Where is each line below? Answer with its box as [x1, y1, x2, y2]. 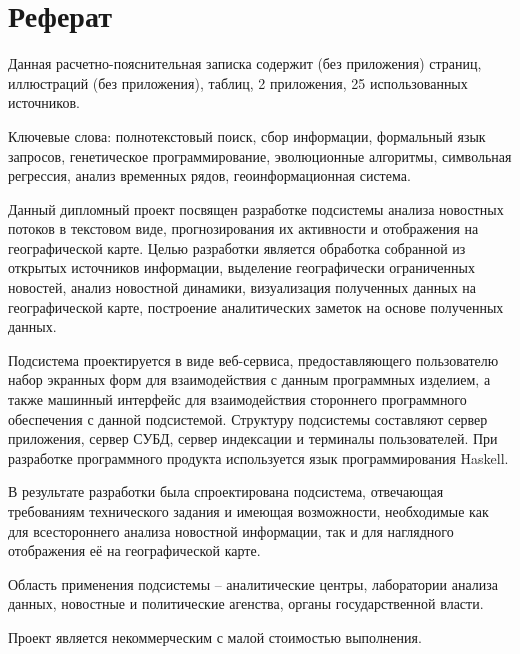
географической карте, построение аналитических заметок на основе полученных [8, 296, 504, 317]
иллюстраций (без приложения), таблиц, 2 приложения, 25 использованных [8, 72, 468, 93]
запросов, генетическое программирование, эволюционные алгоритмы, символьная [8, 145, 512, 166]
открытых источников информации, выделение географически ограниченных [8, 257, 475, 278]
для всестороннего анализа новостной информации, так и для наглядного [8, 520, 454, 541]
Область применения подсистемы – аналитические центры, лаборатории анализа [8, 573, 498, 594]
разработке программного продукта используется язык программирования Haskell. [8, 447, 509, 468]
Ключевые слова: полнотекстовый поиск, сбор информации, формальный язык [8, 125, 486, 146]
